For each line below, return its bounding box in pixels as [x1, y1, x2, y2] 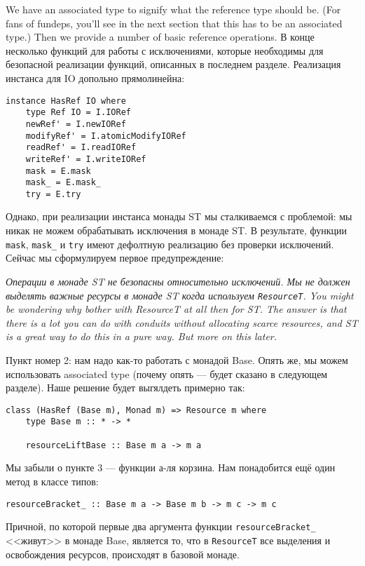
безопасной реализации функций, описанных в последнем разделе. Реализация [6, 57, 341, 72]
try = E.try [25, 189, 81, 199]
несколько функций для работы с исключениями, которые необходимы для [6, 43, 324, 58]
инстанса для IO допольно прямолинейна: [6, 70, 185, 85]
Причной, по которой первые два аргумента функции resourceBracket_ [6, 519, 316, 534]
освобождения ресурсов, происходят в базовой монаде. [6, 546, 240, 561]
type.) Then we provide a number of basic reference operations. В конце [6, 29, 315, 44]
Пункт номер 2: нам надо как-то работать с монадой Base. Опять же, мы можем [6, 352, 348, 367]
